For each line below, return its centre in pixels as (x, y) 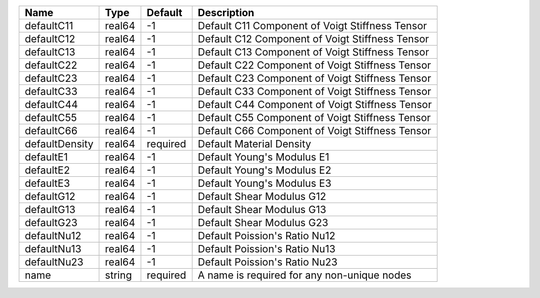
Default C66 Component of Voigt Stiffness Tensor (314, 130)
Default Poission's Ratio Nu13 (266, 248)
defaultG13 (50, 209)
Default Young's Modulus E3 (264, 183)
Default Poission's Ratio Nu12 (266, 235)
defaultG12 (50, 196)
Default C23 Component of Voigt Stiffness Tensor (314, 78)
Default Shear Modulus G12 (262, 196)
